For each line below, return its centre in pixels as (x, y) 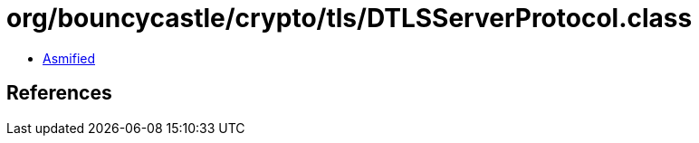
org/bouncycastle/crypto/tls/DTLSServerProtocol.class (349, 18)
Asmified (69, 58)
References (59, 93)
